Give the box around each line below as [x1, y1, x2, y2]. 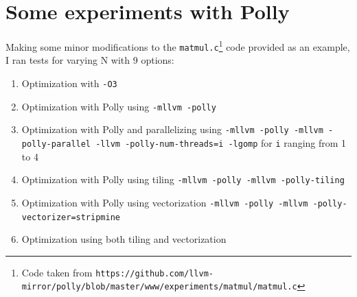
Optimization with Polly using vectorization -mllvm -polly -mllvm [21, 195, 308, 209]
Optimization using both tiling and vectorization [21, 232, 227, 246]
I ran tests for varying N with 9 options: [5, 53, 174, 67]
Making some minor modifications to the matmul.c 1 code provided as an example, [5, 38, 350, 54]
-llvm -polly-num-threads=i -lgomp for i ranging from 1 [95, 136, 347, 150]
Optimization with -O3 [21, 76, 117, 91]
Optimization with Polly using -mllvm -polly [21, 99, 216, 113]
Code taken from [21, 265, 93, 279]
